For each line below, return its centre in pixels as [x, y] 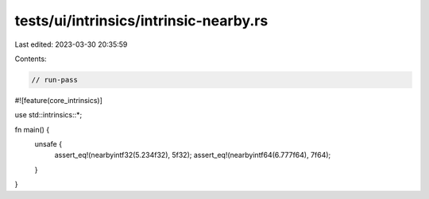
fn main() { [32, 129]
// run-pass [55, 80]
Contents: [31, 59]
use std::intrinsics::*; [48, 115]
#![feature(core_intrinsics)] [59, 100]
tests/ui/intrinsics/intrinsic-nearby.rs [141, 21]
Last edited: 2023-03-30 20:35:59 [71, 44]
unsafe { [48, 144]
